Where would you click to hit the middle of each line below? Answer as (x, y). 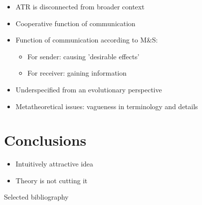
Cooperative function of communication (76, 23)
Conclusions (45, 140)
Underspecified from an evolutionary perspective (89, 89)
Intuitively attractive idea (54, 164)
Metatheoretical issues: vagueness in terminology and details (107, 106)
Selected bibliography (36, 197)
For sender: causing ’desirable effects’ (83, 56)
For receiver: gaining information (77, 73)
